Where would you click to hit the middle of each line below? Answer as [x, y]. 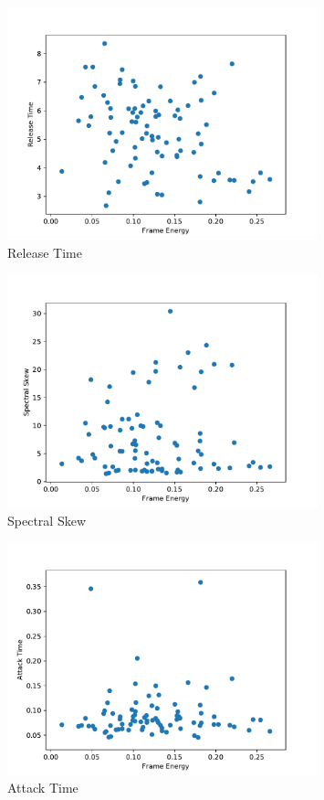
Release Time [45, 252]
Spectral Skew [47, 520]
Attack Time [43, 788]
